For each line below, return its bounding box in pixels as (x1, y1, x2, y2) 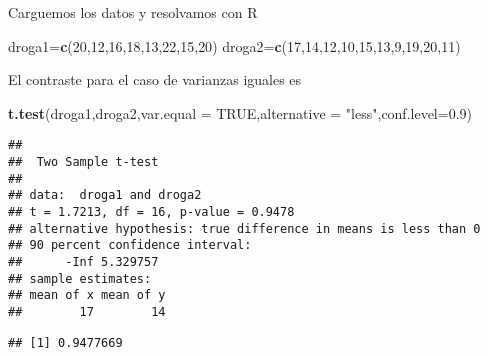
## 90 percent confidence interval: (8, 238, 252, 253)
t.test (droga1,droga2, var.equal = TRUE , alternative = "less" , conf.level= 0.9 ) (8, 102, 473, 123)
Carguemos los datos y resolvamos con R (8, 2, 258, 22)
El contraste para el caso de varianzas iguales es (8, 69, 302, 90)
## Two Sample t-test (8, 155, 159, 170)
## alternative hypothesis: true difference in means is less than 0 (8, 221, 481, 236)
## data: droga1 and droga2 (8, 188, 202, 203)
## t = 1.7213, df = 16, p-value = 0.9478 (8, 205, 295, 219)
